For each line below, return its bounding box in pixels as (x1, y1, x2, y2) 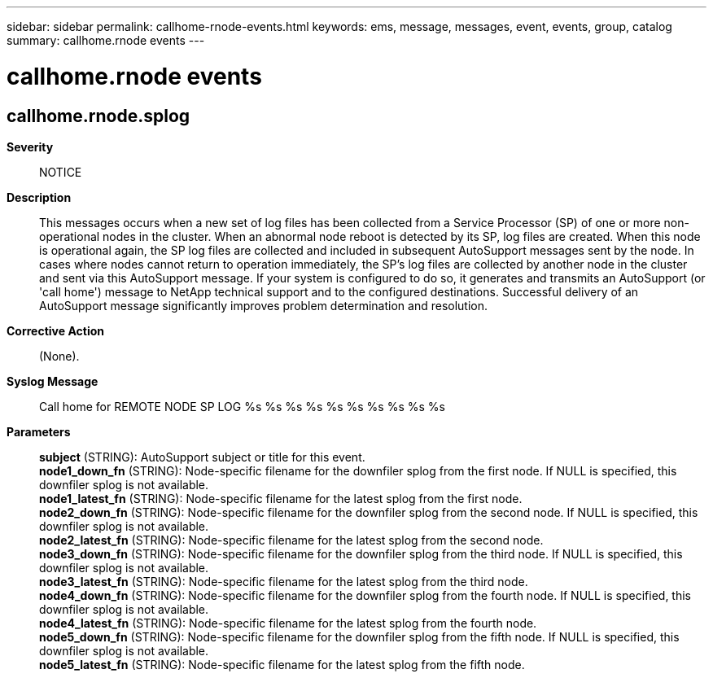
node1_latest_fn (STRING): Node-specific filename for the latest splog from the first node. (39, 491, 523, 505)
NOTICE (39, 164, 82, 179)
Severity (7, 139, 54, 154)
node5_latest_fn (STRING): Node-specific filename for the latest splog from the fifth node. (39, 657, 525, 671)
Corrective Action (7, 323, 104, 338)
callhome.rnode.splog (7, 105, 190, 126)
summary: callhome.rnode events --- (7, 33, 205, 47)
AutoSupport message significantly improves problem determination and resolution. (39, 298, 488, 313)
